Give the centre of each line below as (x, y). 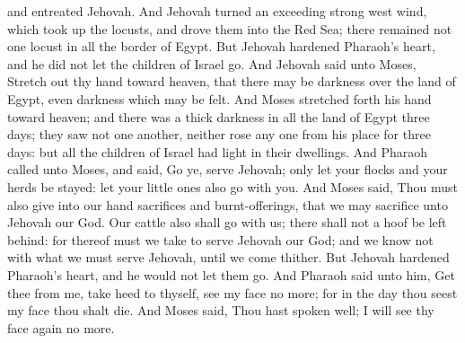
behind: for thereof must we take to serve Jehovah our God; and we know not (220, 239)
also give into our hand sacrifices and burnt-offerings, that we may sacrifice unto (228, 204)
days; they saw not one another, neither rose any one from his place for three (219, 134)
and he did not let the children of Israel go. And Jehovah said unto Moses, (212, 63)
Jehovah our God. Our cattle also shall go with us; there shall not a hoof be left (227, 222)
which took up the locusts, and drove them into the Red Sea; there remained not (230, 28)
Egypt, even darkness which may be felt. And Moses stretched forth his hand (219, 98)
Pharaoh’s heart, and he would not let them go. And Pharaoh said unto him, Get (231, 274)
